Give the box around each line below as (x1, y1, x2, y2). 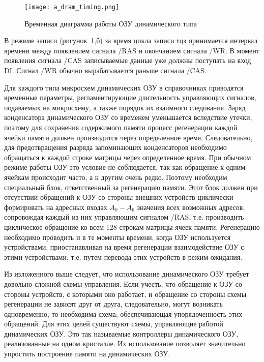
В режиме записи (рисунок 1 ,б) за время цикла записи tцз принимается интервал (4, 35, 258, 46)
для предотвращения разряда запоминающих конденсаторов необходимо (4, 142, 227, 153)
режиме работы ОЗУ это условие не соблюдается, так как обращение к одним (4, 162, 246, 172)
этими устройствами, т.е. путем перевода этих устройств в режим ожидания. (4, 251, 243, 262)
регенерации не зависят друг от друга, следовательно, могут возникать (4, 298, 223, 309)
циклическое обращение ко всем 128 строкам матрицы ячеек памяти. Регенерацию (4, 221, 260, 232)
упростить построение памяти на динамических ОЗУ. (4, 348, 170, 359)
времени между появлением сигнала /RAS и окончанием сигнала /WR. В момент (4, 45, 259, 55)
